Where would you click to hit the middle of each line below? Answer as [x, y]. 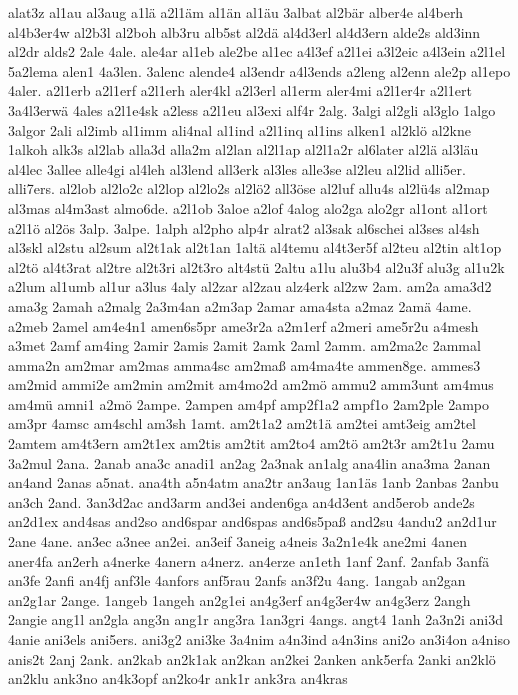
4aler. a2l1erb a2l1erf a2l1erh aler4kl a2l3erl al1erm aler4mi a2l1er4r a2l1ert [240, 90]
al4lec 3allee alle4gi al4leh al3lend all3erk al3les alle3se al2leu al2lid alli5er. [237, 168]
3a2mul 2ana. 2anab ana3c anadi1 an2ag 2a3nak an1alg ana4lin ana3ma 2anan [249, 462]
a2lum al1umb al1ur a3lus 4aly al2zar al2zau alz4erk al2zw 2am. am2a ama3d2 [250, 286]
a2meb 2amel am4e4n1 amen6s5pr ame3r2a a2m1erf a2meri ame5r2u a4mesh [243, 325]
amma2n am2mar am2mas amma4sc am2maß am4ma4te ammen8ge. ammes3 [244, 364]
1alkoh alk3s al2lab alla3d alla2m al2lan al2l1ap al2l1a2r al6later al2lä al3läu [243, 149]
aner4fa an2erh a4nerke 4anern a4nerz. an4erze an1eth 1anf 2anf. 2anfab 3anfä [249, 560]
